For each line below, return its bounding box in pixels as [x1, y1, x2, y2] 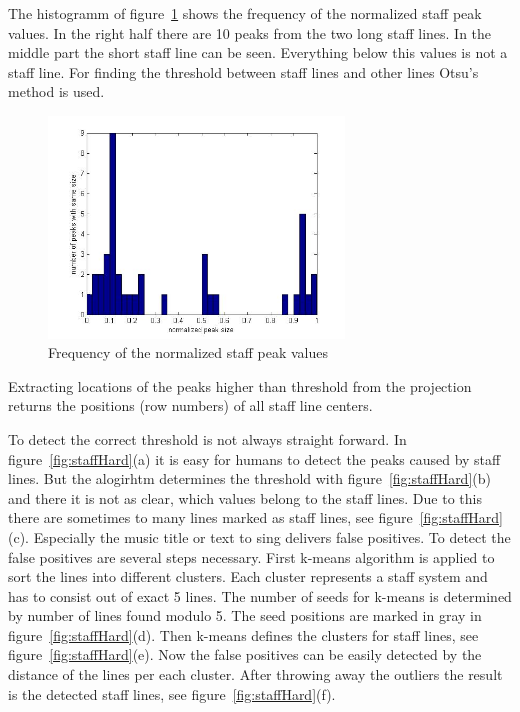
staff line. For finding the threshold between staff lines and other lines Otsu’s [8, 61, 479, 82]
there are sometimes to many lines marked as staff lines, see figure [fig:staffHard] [8, 507, 504, 528]
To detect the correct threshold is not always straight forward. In [8, 428, 407, 449]
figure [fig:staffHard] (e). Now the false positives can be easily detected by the [8, 644, 482, 665]
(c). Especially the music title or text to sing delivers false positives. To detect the [8, 526, 511, 547]
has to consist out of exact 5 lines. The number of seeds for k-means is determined [8, 585, 512, 606]
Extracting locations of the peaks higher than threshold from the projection [8, 375, 472, 396]
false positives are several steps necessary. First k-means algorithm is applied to [8, 546, 495, 567]
